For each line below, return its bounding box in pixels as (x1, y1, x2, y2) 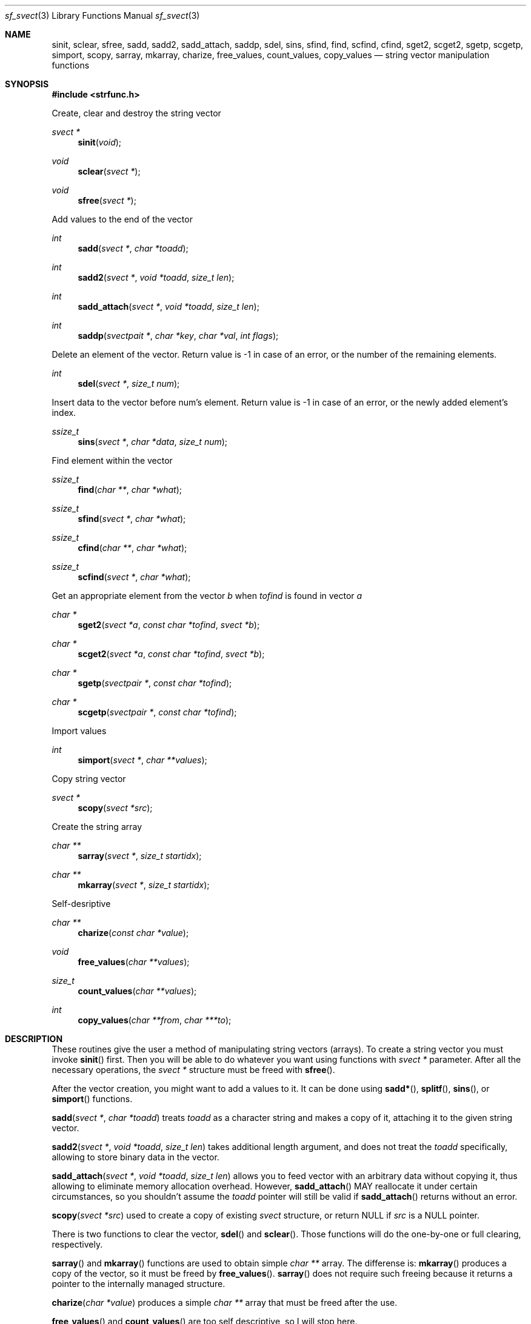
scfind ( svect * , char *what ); (78, 572, 191, 582)
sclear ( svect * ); (78, 166, 141, 176)
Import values (52, 726, 107, 736)
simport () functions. (52, 1094, 133, 1104)
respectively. (52, 1239, 103, 1249)
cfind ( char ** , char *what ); (78, 543, 187, 553)
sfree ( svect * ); (78, 195, 136, 206)
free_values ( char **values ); (78, 957, 190, 967)
